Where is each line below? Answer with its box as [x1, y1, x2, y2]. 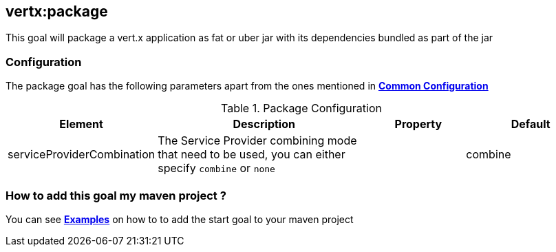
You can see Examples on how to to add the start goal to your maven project [6, 213, 354, 225]
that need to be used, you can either [158, 147, 345, 162]
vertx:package [6, 3, 108, 20]
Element [59, 117, 103, 132]
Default [511, 117, 550, 132]
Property [394, 117, 442, 132]
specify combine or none [158, 161, 275, 176]
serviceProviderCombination [8, 147, 156, 162]
